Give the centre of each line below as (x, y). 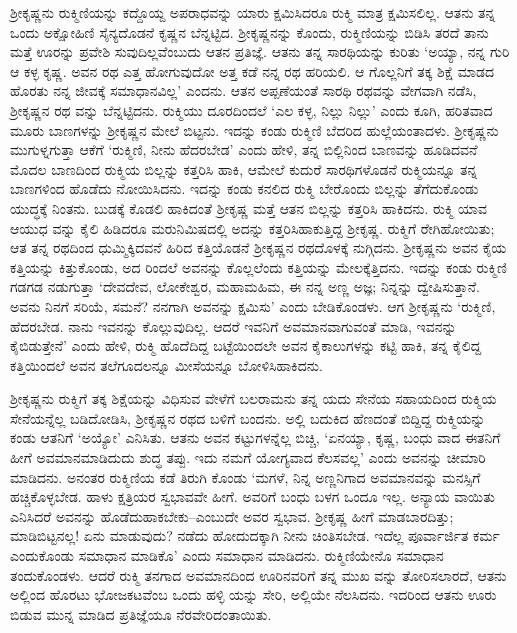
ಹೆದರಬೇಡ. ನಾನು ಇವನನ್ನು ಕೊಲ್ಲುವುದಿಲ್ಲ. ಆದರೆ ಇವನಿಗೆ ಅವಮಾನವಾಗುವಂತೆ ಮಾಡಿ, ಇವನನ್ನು (233, 325)
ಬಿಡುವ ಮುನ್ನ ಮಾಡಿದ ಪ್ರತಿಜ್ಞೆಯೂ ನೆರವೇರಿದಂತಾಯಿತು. (141, 613)
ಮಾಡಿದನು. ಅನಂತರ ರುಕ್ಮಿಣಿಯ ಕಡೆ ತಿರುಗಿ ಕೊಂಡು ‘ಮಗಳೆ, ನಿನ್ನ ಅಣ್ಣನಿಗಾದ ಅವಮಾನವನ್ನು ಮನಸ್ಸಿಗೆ (245, 476)
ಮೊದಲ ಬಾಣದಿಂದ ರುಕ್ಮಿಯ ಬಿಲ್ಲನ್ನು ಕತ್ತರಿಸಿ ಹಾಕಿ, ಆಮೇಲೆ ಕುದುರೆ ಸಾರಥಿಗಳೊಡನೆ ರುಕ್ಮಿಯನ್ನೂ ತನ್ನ (244, 168)
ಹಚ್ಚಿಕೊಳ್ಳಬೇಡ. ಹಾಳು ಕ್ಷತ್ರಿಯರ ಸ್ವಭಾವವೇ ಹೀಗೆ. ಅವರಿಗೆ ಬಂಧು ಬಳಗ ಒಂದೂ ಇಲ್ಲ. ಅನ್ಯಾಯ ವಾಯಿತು (253, 496)
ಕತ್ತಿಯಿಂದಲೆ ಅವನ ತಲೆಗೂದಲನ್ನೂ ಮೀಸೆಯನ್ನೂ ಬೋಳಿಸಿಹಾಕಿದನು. (166, 364)
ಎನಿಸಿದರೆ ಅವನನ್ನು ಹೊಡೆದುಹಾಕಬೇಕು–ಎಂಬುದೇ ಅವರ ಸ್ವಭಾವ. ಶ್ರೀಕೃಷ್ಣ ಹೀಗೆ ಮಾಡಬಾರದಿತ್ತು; (232, 515)
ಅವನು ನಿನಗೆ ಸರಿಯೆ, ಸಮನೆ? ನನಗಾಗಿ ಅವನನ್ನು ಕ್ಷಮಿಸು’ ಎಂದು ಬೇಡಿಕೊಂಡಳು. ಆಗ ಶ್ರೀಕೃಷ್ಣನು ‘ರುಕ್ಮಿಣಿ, (253, 305)
